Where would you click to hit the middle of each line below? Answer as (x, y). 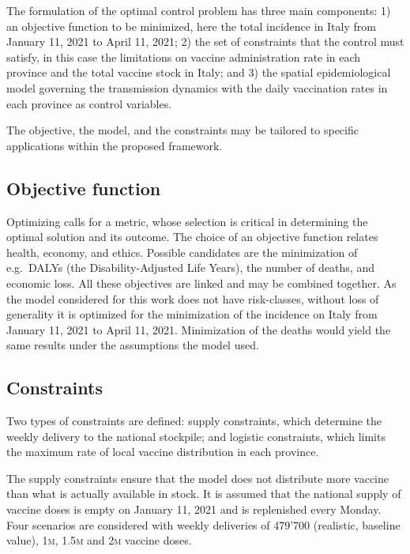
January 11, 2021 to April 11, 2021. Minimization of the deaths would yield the (199, 329)
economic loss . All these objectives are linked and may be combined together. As (201, 283)
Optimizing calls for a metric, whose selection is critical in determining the (187, 221)
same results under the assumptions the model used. (133, 345)
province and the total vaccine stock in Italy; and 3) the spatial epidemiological (199, 72)
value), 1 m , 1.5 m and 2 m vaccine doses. (99, 540)
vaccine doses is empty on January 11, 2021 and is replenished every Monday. (194, 509)
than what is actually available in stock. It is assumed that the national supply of (204, 494)
